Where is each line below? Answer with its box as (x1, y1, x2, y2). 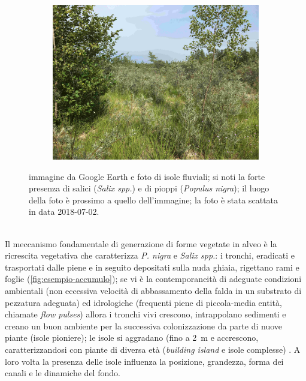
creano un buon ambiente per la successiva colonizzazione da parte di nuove (5, 319, 283, 332)
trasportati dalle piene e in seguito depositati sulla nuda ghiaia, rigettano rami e (5, 260, 299, 273)
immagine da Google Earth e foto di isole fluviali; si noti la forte (29, 170, 265, 182)
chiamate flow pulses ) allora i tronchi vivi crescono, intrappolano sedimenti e (5, 308, 286, 320)
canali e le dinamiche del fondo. (5, 367, 120, 379)
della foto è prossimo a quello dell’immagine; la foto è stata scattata (29, 193, 278, 206)
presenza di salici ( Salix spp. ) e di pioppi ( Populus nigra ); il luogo (29, 182, 269, 194)
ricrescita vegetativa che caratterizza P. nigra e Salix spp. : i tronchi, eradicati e (5, 249, 295, 262)
